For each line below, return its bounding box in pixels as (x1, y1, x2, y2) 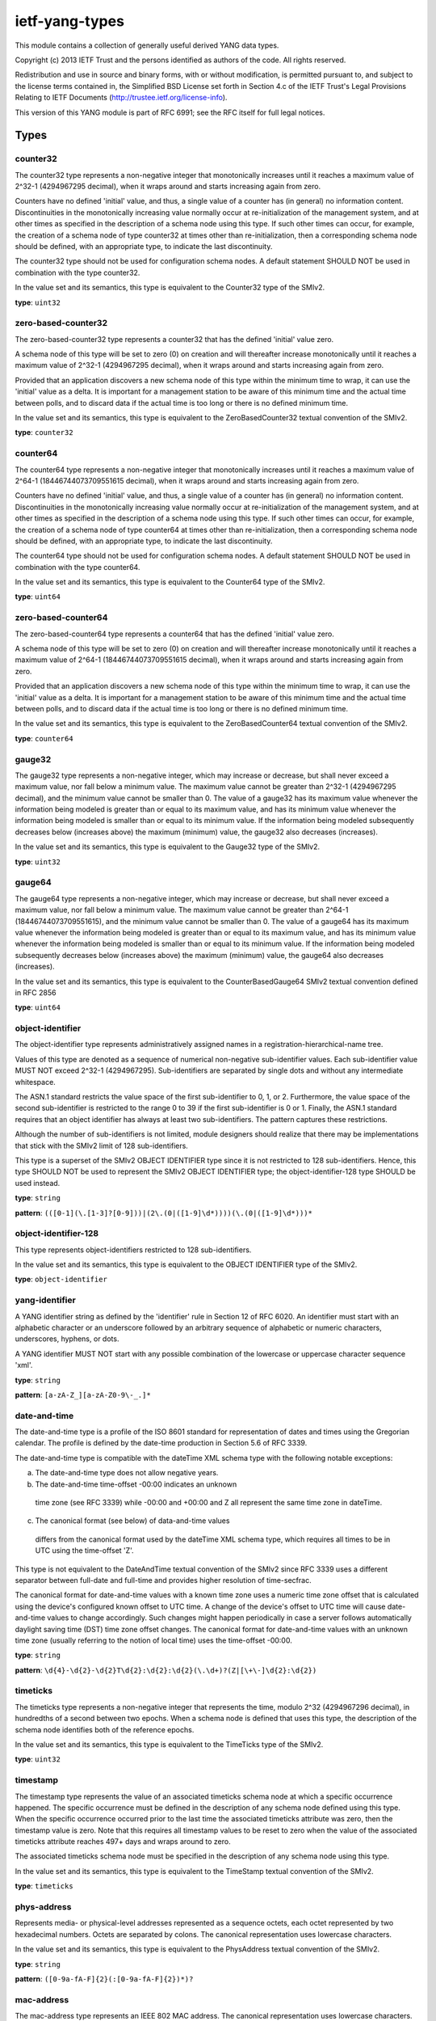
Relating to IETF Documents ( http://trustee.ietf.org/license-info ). (15, 93, 228, 103)
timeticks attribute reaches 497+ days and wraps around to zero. (15, 1837, 231, 1846)
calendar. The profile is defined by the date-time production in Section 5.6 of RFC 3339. (15, 1438, 308, 1448)
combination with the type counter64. (15, 562, 140, 572)
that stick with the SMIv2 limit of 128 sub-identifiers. (15, 1141, 189, 1150)
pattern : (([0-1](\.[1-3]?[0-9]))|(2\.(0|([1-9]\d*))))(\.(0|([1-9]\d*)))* (15, 1208, 312, 1217)
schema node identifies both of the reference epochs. (15, 1724, 195, 1734)
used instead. (15, 1178, 61, 1188)
